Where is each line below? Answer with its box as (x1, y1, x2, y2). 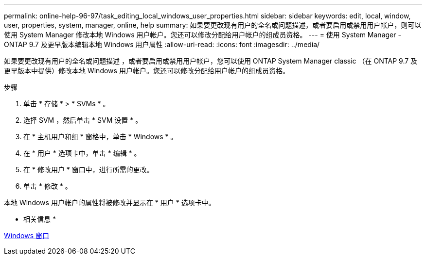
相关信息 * (23, 215, 56, 223)
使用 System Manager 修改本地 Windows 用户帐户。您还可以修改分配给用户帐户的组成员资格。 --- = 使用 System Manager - (4, 31, 401, 39)
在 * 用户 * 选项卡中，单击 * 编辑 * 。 (23, 149, 141, 157)
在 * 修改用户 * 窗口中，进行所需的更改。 (23, 165, 154, 174)
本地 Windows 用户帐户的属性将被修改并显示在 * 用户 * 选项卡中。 (4, 198, 215, 207)
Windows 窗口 (4, 231, 49, 240)
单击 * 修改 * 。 (23, 182, 72, 190)
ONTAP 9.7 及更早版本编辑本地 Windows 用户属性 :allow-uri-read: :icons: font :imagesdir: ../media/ (4, 40, 320, 49)
